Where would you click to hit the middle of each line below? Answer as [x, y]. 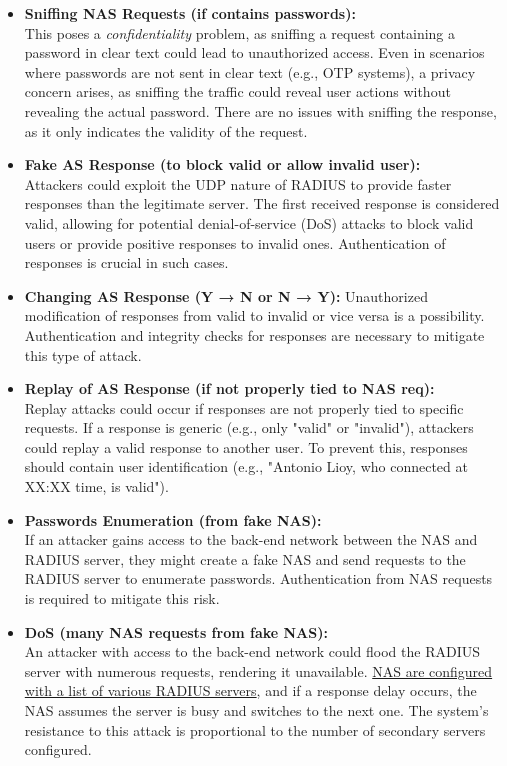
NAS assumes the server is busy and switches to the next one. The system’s [256, 710]
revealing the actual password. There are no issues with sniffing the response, [260, 110]
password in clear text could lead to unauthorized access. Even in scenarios [254, 52]
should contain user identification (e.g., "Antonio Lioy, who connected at [246, 466]
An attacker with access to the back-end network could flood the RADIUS [252, 651]
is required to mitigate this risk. [122, 598]
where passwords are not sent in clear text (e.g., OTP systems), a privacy [250, 71]
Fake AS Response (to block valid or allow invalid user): [222, 164]
